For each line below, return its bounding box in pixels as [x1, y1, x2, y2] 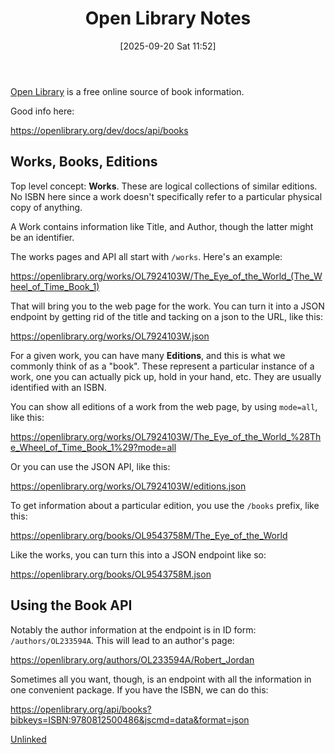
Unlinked [10, 733, 47, 745]
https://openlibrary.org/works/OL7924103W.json [10, 330, 210, 342]
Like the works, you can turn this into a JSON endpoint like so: [10, 548, 267, 561]
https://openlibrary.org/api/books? [10, 703, 152, 715]
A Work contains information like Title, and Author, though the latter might [10, 220, 314, 232]
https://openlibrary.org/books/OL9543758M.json [10, 568, 212, 580]
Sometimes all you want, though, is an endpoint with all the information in [10, 673, 312, 685]
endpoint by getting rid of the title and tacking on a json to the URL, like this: [10, 310, 323, 322]
